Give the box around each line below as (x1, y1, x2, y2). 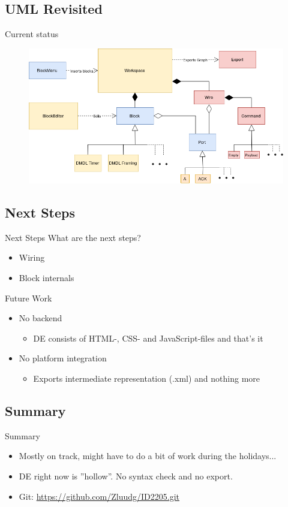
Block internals (19, 271, 74, 283)
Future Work (5, 291, 52, 304)
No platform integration (19, 352, 107, 364)
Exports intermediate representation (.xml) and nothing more (33, 372, 260, 384)
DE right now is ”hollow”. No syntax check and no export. (19, 469, 233, 482)
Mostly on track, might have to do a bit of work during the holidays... (19, 449, 277, 462)
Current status (5, 28, 59, 40)
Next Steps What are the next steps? (5, 231, 141, 243)
